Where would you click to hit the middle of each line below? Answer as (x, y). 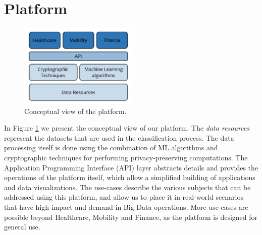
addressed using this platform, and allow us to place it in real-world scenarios (124, 197)
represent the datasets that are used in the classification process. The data (119, 137)
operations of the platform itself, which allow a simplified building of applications (130, 177)
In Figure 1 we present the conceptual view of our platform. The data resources (127, 128)
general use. (22, 227)
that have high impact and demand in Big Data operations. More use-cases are (126, 207)
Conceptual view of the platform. (75, 111)
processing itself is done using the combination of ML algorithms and (111, 148)
